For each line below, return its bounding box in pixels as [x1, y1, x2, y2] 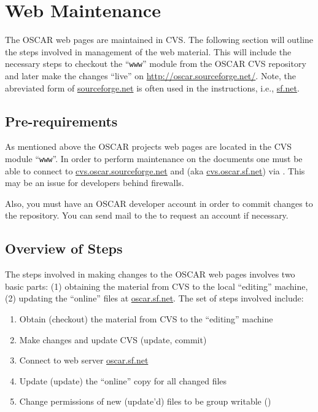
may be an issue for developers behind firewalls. [5, 176, 184, 189]
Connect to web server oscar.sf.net [19, 354, 149, 367]
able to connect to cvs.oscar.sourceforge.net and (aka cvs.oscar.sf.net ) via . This [5, 164, 305, 177]
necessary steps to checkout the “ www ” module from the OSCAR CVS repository [5, 57, 306, 70]
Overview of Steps [5, 239, 123, 258]
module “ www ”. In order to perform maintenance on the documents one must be [5, 152, 303, 165]
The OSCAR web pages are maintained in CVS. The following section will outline [5, 33, 314, 46]
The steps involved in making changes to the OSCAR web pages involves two [5, 268, 295, 281]
